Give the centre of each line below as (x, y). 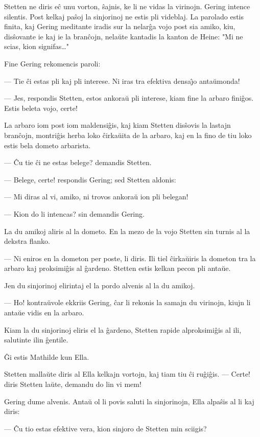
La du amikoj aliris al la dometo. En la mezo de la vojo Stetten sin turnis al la (127, 231)
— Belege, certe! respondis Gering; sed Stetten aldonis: (90, 179)
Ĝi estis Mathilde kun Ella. (47, 356)
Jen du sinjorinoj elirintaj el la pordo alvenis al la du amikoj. (100, 285)
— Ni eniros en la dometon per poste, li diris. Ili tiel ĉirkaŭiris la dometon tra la (130, 258)
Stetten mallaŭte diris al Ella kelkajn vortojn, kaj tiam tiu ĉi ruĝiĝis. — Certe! (127, 374)
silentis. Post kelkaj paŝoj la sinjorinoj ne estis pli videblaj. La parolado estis (124, 16)
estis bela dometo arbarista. (48, 145)
